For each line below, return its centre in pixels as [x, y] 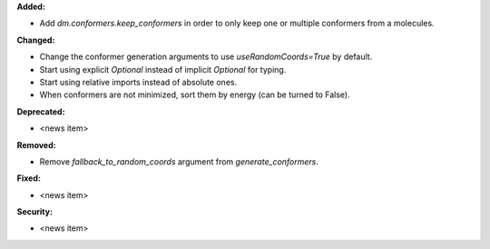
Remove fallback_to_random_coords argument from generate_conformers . [179, 161]
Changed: [36, 40]
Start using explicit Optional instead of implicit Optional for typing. [163, 69]
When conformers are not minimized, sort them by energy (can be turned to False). [195, 95]
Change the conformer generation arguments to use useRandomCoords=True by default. [206, 57]
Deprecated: [41, 111]
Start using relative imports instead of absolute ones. [138, 82]
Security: [35, 212]
